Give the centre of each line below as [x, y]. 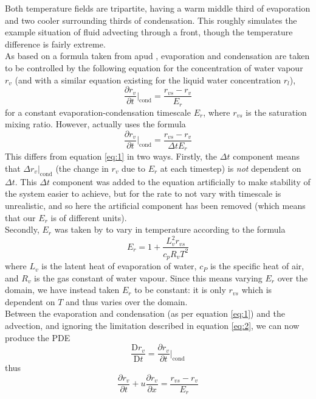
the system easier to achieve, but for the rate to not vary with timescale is [143, 193]
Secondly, [22, 229]
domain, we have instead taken [62, 290]
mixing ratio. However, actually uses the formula [95, 124]
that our [20, 217]
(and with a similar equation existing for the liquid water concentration [148, 79]
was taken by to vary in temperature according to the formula [170, 229]
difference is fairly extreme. [55, 44]
